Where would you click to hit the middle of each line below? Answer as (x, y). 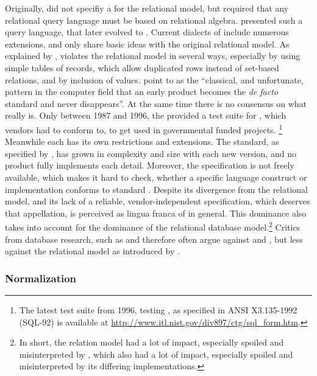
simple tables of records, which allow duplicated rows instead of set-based (142, 67)
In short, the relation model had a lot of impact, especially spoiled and (151, 342)
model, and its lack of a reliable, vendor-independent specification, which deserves (158, 201)
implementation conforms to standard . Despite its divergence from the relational (156, 189)
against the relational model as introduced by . (92, 251)
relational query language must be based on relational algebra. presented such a (154, 20)
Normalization (41, 278)
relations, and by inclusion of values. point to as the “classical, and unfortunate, (154, 79)
